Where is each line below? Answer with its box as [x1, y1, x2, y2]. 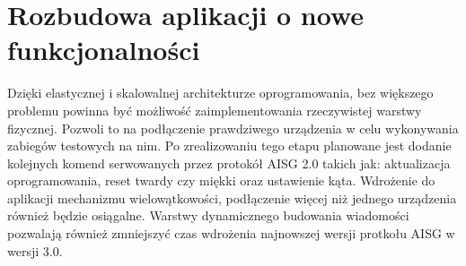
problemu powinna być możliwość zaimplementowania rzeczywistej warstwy [7, 100, 422, 119]
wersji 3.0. [7, 241, 63, 260]
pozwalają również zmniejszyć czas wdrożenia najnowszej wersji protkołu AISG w [7, 224, 455, 243]
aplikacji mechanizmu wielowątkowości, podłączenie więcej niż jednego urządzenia [7, 188, 457, 207]
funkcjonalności [7, 31, 200, 68]
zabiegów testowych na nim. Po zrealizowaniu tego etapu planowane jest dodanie [7, 136, 452, 155]
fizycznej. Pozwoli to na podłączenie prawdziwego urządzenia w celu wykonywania [7, 118, 459, 137]
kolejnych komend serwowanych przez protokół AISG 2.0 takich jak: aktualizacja [7, 153, 451, 172]
